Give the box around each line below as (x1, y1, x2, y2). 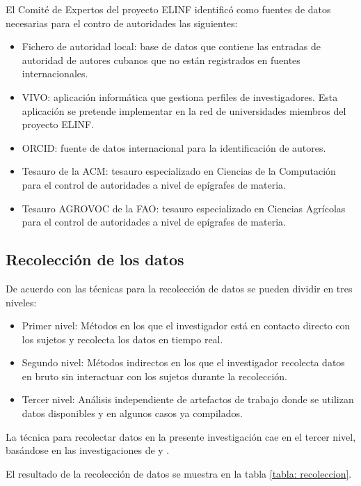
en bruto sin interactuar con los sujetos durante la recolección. (22, 368, 288, 383)
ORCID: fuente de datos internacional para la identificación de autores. (22, 140, 326, 155)
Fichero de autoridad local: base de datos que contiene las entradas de (22, 39, 321, 54)
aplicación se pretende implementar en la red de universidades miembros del (22, 103, 346, 118)
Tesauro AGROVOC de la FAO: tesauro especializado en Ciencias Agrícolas (22, 201, 346, 215)
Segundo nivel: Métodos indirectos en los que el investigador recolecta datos (22, 355, 345, 370)
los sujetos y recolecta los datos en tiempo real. (22, 331, 223, 346)
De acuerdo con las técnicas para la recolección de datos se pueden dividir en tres (6, 281, 353, 295)
